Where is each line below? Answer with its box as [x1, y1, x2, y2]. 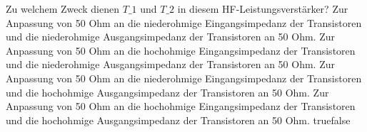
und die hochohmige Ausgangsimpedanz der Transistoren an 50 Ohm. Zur [6, 84, 329, 99]
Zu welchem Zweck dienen [6, 1, 120, 16]
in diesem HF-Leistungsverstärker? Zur [177, 1, 348, 16]
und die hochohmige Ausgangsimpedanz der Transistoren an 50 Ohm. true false [6, 112, 351, 127]
